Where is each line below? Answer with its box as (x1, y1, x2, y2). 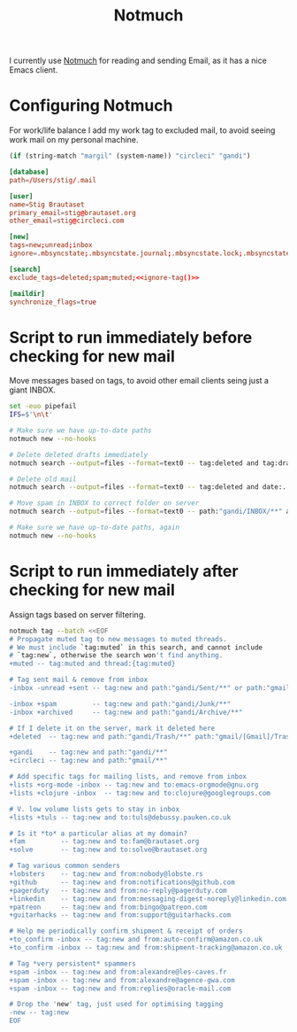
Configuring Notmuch (9, 96, 173, 116)
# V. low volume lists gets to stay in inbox (9, 804, 179, 813)
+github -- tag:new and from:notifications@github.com (9, 878, 236, 887)
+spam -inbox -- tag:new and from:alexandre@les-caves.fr (9, 967, 227, 976)
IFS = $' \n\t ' (9, 410, 53, 419)
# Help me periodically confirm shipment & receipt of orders (9, 927, 243, 935)
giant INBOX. (9, 384, 56, 395)
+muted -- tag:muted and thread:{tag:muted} (9, 659, 176, 669)
